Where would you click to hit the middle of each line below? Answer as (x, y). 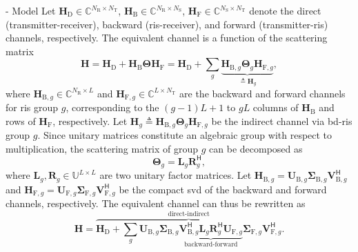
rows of (21, 120)
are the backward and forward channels (262, 93)
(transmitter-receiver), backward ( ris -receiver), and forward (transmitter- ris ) (167, 24)
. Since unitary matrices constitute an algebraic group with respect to (185, 135)
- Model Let (31, 10)
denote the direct (285, 10)
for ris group (32, 107)
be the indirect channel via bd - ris (282, 120)
